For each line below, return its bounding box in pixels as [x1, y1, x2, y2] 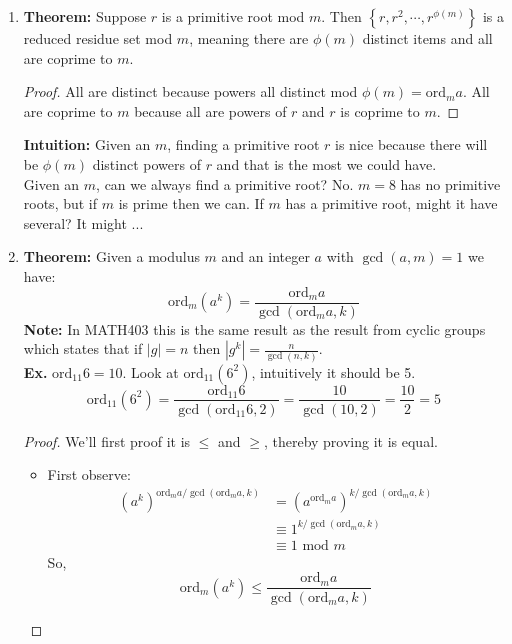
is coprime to [340, 100, 420, 121]
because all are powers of [134, 100, 287, 121]
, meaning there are [189, 28, 309, 48]
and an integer [221, 246, 310, 267]
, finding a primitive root [167, 134, 320, 155]
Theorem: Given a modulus [23, 246, 200, 267]
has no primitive [400, 173, 501, 194]
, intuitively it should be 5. [251, 361, 416, 382]
